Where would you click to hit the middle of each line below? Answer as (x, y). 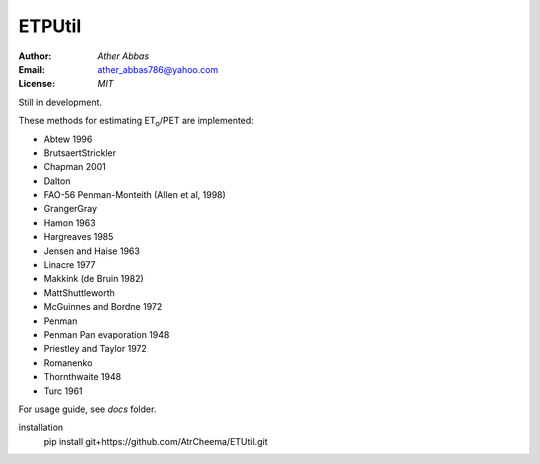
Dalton (57, 181)
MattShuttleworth (79, 292)
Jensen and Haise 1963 (91, 251)
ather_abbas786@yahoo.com (158, 69)
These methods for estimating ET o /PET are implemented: (136, 122)
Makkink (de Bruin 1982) (93, 279)
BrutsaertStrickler (80, 152)
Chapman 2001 (75, 167)
